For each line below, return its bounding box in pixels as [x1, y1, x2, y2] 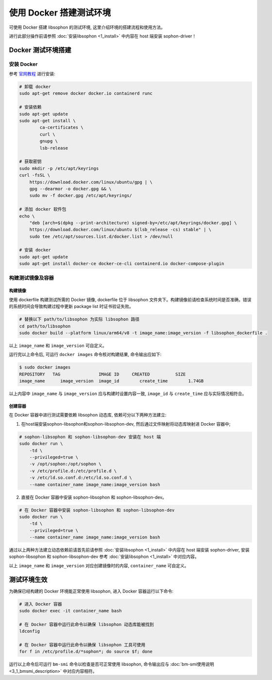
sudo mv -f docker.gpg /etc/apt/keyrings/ [29, 193, 132, 198]
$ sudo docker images [19, 365, 71, 370]
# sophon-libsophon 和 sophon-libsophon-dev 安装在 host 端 [19, 434, 161, 440]
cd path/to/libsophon [19, 323, 71, 329]
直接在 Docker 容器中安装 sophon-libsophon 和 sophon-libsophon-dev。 [21, 494, 167, 500]
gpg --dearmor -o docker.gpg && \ [29, 186, 112, 192]
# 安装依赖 [19, 105, 42, 110]
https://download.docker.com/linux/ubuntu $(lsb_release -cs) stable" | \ [29, 227, 211, 233]
